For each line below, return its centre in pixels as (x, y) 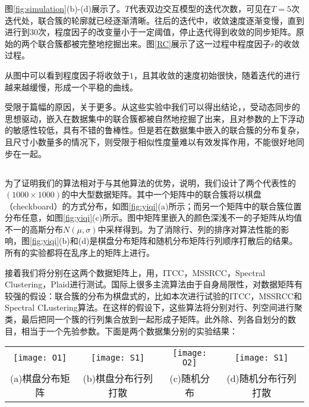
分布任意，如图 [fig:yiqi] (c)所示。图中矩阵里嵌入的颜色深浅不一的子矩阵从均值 (154, 217)
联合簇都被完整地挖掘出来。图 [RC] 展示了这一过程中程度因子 (154, 43)
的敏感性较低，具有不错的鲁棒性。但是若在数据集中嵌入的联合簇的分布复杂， (154, 130)
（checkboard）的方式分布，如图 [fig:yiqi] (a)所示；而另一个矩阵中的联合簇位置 (153, 206)
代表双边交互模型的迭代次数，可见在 (201, 8)
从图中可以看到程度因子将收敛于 (67, 75)
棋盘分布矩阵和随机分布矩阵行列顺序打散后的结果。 (198, 241)
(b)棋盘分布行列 (118, 378)
